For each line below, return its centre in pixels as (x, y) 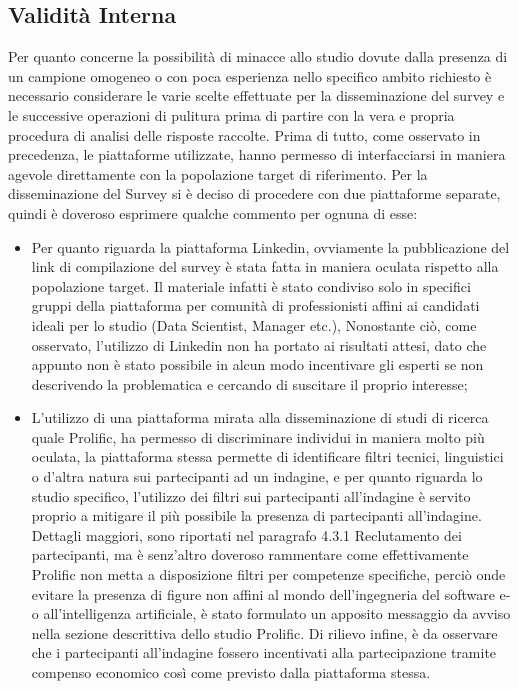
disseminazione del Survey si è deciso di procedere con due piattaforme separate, (254, 193)
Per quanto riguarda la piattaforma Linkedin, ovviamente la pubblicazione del (270, 246)
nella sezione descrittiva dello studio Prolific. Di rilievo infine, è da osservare (264, 632)
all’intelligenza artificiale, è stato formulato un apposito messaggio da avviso (277, 613)
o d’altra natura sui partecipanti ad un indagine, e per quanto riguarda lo (257, 476)
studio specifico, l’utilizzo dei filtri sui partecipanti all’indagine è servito (251, 495)
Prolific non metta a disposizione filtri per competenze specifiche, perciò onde (268, 574)
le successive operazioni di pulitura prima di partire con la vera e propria (231, 114)
